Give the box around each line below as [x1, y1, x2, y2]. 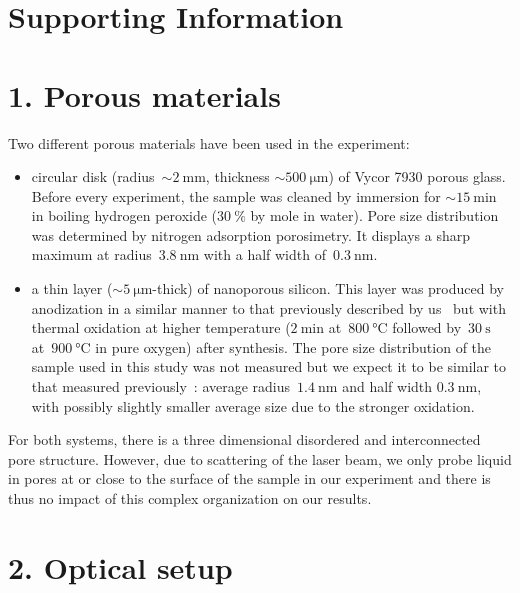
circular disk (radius [31, 166, 155, 187]
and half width [342, 376, 433, 397]
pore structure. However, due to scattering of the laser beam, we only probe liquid [8, 448, 512, 469]
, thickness [205, 166, 270, 187]
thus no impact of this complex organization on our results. [8, 488, 372, 508]
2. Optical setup [8, 546, 233, 587]
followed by [392, 317, 462, 338]
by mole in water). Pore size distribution [250, 205, 499, 226]
